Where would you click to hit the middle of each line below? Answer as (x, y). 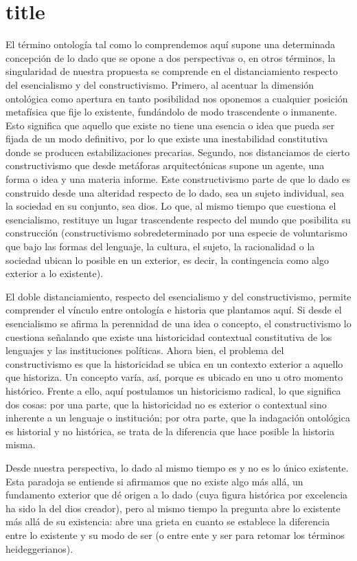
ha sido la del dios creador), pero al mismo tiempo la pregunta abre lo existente (173, 508)
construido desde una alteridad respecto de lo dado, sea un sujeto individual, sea (175, 192)
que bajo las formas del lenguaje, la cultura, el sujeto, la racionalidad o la (160, 246)
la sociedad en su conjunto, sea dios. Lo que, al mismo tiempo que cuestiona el (171, 206)
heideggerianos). (39, 548)
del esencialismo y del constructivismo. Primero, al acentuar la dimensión (160, 84)
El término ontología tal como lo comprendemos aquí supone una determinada (170, 44)
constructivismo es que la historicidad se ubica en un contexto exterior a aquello (174, 363)
